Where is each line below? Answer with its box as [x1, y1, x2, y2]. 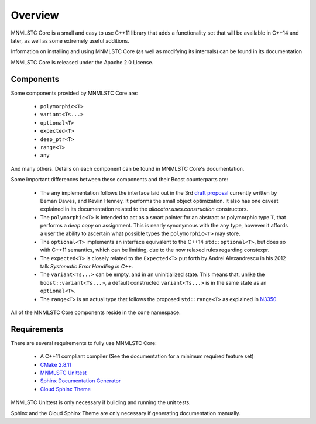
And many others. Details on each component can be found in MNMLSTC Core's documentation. [11, 165, 245, 172]
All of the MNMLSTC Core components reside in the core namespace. [11, 309, 181, 316]
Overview [11, 9, 59, 22]
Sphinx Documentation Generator [40, 377, 121, 384]
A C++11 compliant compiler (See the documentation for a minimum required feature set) [40, 353, 254, 360]
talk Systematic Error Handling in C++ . [40, 263, 133, 270]
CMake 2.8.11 [40, 361, 72, 368]
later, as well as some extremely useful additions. [11, 37, 130, 44]
